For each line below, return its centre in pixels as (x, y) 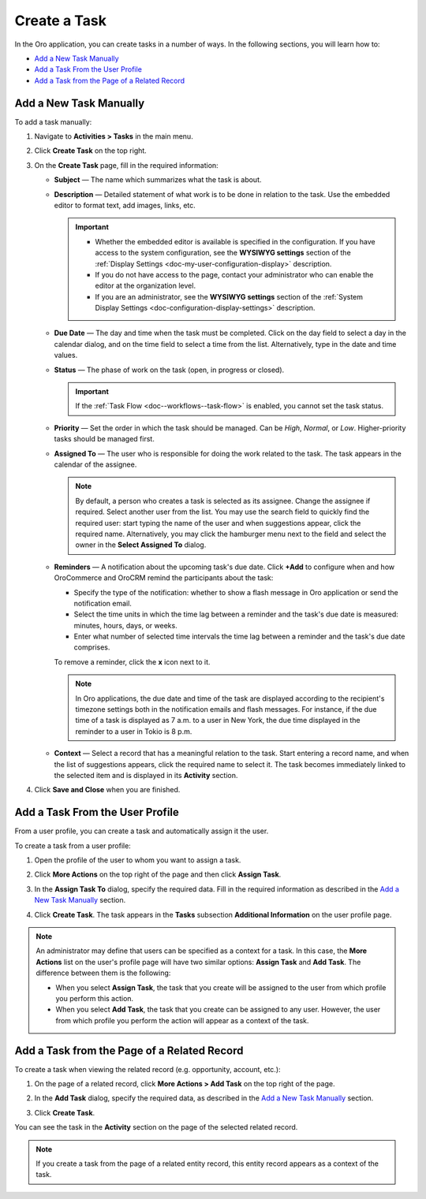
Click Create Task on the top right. (91, 151)
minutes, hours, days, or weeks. (125, 625)
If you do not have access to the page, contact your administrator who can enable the (234, 274)
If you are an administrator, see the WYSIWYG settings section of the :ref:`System (229, 296)
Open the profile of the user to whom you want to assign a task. (138, 860)
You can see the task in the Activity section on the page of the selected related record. (156, 1127)
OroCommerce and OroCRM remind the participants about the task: (164, 578)
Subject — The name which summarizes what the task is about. (158, 180)
